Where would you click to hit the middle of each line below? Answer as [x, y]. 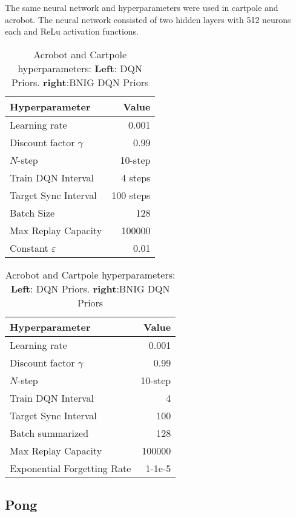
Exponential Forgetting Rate [71, 468]
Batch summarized [49, 433]
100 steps [131, 195]
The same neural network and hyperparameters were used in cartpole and [142, 7]
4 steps [136, 177]
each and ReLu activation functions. [72, 31]
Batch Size [32, 212]
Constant [29, 248]
